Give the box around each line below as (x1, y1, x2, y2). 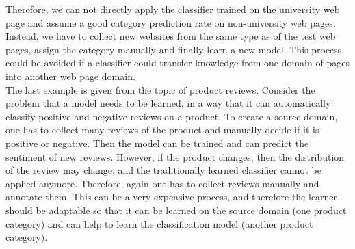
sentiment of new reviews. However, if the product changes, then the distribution (5, 149, 345, 163)
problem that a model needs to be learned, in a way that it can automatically (5, 96, 331, 110)
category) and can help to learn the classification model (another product (5, 216, 313, 231)
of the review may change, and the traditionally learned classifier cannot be (5, 163, 321, 177)
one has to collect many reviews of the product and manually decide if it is (5, 122, 319, 137)
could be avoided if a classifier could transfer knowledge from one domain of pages (5, 55, 350, 70)
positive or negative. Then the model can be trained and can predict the (5, 135, 309, 150)
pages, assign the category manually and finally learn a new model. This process (5, 42, 342, 56)
